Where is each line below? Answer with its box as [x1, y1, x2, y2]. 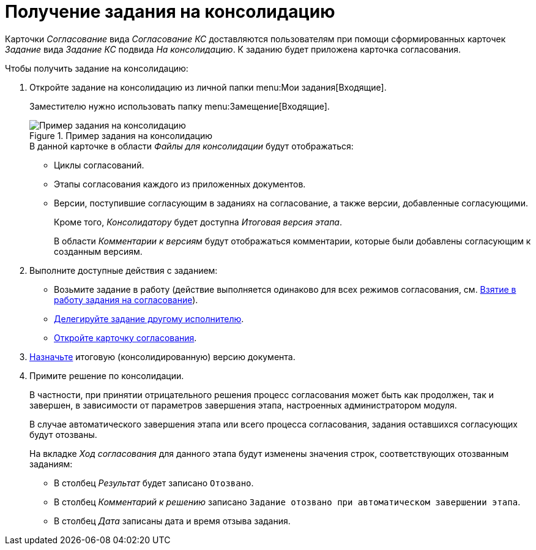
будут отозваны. [29, 429, 97, 440]
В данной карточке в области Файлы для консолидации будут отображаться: [29, 140, 354, 151]
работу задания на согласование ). [54, 294, 198, 305]
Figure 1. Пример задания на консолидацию [29, 130, 213, 141]
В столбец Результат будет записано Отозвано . [54, 477, 254, 488]
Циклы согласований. [54, 159, 144, 170]
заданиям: [29, 458, 73, 469]
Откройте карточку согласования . [54, 332, 197, 343]
